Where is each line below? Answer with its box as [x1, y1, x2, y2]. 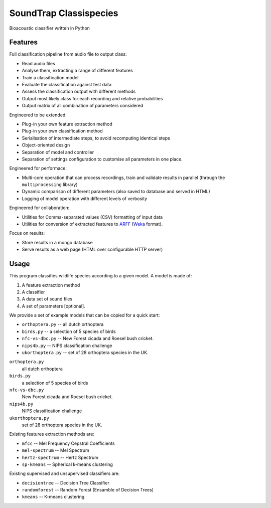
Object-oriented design [22, 142, 70, 148]
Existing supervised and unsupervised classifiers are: [9, 470, 120, 476]
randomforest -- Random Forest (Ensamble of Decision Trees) [22, 487, 154, 493]
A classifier [22, 289, 45, 295]
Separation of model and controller [22, 149, 94, 155]
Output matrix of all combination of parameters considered [22, 103, 144, 109]
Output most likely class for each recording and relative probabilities [22, 95, 163, 101]
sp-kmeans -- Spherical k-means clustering [22, 461, 113, 467]
